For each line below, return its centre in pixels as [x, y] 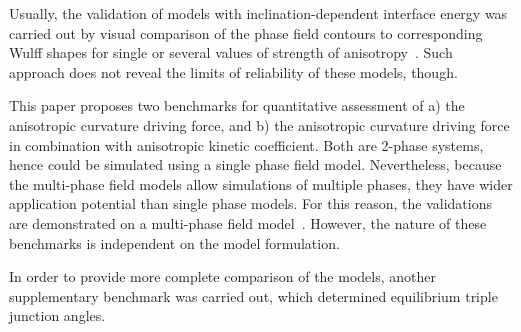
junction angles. [57, 315]
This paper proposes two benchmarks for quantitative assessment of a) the [237, 105]
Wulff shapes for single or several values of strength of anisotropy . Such [231, 52]
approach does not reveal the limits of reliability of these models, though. [233, 71]
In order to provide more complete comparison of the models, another [222, 276]
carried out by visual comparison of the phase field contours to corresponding [246, 32]
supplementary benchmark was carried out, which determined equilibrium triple [253, 295]
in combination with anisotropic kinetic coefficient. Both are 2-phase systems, [246, 144]
